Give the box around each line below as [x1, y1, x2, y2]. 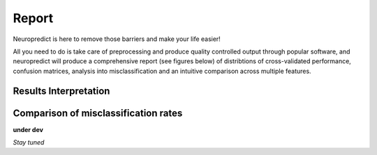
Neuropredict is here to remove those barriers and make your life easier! [13, 35, 221, 43]
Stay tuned [13, 138, 45, 147]
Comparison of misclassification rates [13, 107, 183, 119]
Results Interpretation [13, 85, 110, 97]
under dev [13, 125, 43, 133]
